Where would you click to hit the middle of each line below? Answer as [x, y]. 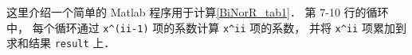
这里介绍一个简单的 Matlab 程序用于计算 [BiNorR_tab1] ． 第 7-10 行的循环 [198, 12]
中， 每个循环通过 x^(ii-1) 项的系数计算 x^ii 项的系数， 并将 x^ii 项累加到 [206, 27]
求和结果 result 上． [61, 43]
